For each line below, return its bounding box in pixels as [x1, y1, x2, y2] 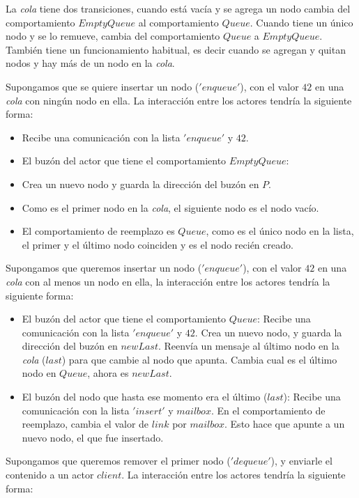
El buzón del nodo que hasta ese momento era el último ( [22, 389, 268, 404]
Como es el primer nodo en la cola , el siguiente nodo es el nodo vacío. [22, 200, 319, 215]
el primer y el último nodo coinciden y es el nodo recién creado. [22, 237, 293, 251]
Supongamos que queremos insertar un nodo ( [6, 260, 202, 275]
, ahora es [87, 366, 129, 380]
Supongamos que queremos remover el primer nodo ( [6, 453, 231, 468]
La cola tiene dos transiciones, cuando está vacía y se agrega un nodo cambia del [6, 1, 351, 15]
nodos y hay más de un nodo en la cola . [6, 56, 175, 70]
